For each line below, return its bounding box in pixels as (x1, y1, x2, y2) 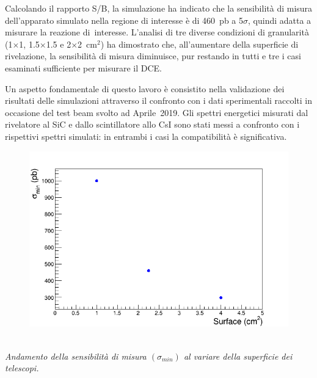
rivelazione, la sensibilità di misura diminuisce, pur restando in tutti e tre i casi (5, 49, 301, 62)
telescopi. (5, 362, 39, 374)
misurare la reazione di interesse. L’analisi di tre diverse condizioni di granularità (5, 26, 309, 38)
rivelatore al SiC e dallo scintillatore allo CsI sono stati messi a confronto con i (5, 118, 300, 131)
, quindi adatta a (248, 13, 312, 26)
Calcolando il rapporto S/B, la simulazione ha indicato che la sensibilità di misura (5, 2, 313, 14)
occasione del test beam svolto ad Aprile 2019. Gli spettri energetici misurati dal (5, 106, 308, 118)
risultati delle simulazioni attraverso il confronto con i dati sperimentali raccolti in (5, 94, 313, 107)
